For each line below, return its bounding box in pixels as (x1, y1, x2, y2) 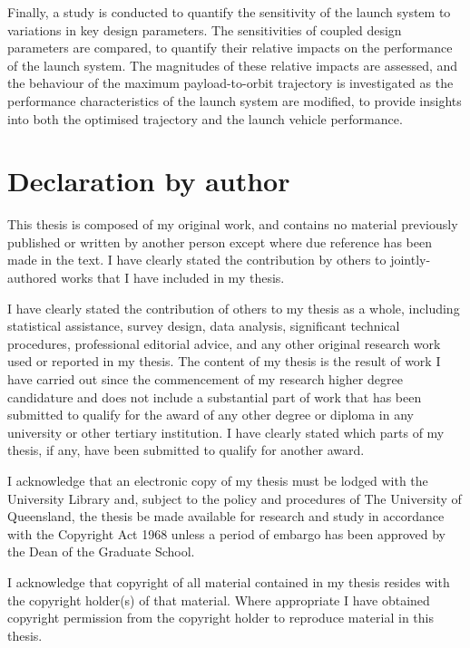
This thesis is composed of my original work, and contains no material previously (7, 215, 458, 234)
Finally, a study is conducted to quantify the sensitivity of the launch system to (7, 3, 451, 21)
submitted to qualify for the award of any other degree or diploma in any (7, 405, 414, 424)
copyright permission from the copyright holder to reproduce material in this (7, 608, 434, 627)
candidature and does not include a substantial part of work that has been (7, 387, 422, 406)
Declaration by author (7, 162, 290, 199)
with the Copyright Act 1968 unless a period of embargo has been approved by (7, 524, 446, 543)
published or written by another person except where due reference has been (7, 232, 432, 251)
